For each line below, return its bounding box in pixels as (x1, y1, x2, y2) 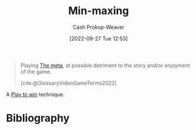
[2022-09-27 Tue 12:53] (69, 35, 128, 42)
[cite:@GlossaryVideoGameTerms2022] (20, 79, 117, 86)
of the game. (20, 68, 52, 75)
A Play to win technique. (6, 91, 65, 98)
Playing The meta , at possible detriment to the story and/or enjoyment (20, 62, 190, 69)
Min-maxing (68, 4, 129, 18)
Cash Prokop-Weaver (72, 24, 125, 31)
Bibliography (6, 112, 70, 125)
